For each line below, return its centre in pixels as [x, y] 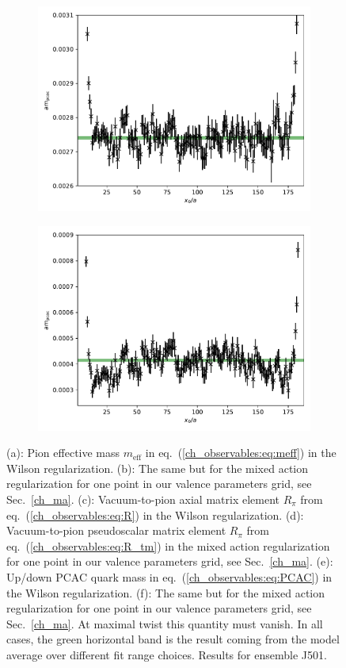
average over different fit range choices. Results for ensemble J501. [167, 654]
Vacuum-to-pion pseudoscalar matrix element [116, 530]
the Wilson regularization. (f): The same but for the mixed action [166, 592]
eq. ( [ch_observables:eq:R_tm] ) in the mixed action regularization [168, 545]
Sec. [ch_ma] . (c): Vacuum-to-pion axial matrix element [143, 499]
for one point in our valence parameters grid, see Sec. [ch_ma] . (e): [170, 561]
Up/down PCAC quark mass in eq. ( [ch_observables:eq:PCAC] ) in [169, 576]
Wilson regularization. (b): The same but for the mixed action [158, 468]
